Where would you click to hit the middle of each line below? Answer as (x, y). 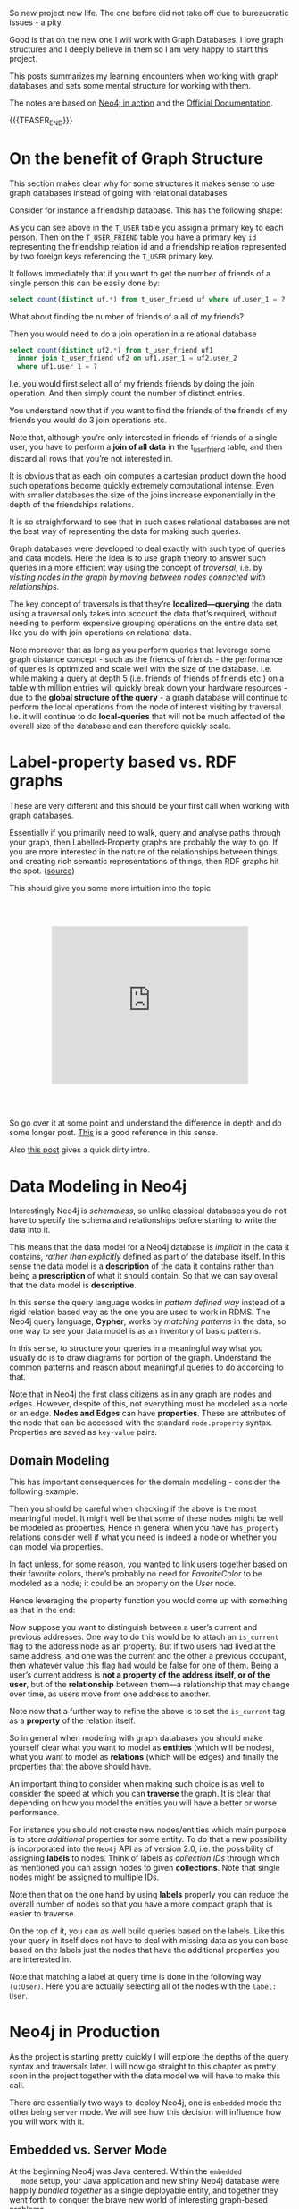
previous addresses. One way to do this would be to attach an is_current (144, 1637)
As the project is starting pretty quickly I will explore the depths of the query (149, 2057)
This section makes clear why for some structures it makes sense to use (142, 183)
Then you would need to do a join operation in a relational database (133, 334)
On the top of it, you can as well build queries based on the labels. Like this (147, 1931)
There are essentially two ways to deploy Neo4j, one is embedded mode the (146, 2103)
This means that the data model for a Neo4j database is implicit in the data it (149, 1247)
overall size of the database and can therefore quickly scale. (120, 726)
